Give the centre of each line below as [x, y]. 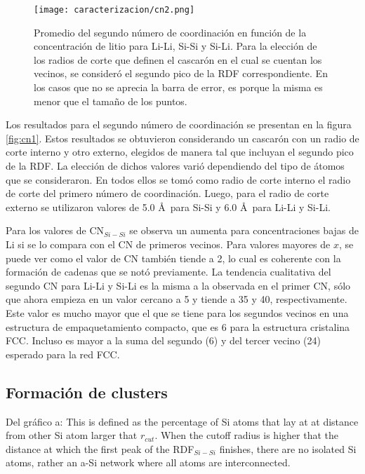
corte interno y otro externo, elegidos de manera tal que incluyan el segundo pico [180, 152]
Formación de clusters [87, 392]
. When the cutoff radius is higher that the [246, 435]
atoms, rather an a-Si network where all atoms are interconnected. [148, 462]
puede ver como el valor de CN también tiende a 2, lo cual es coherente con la [173, 258]
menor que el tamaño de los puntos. [111, 101]
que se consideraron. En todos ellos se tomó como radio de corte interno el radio [178, 179]
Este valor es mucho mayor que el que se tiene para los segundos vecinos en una [177, 312]
